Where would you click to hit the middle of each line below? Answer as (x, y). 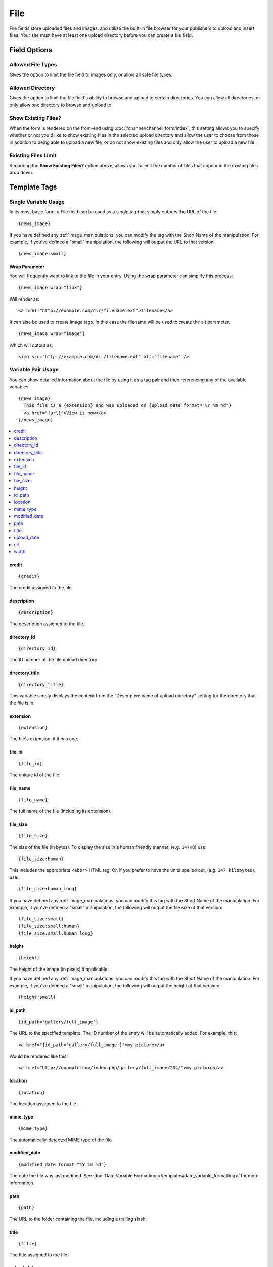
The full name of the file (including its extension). (60, 811)
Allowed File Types (33, 64)
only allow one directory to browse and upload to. (61, 105)
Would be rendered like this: (39, 1056)
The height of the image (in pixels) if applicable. (59, 969)
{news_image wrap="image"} (52, 334)
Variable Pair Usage (34, 369)
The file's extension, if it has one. (44, 739)
